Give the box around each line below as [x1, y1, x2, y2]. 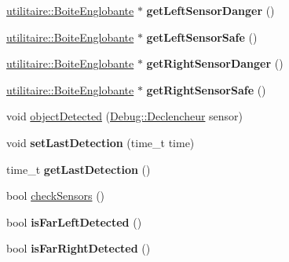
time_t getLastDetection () [6, 161, 151, 177]
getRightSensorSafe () [146, 81, 266, 98]
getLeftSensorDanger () [146, 2, 275, 18]
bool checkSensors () [6, 187, 105, 204]
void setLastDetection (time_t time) [6, 134, 195, 150]
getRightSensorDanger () [146, 55, 284, 72]
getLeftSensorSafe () [146, 28, 258, 45]
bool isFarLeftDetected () [6, 213, 142, 230]
